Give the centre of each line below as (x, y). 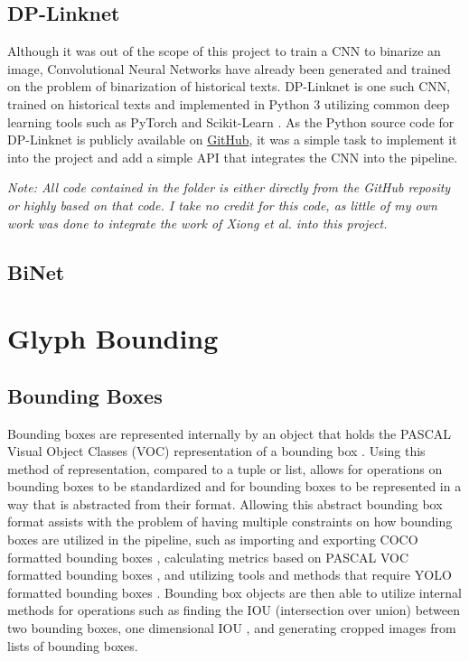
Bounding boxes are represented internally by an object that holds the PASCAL (230, 433)
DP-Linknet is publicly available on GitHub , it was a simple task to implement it (232, 140)
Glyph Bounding (113, 338)
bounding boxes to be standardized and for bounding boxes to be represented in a (234, 486)
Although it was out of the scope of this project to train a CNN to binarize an (224, 51)
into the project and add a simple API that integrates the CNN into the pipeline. (233, 157)
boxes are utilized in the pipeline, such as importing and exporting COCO (213, 540)
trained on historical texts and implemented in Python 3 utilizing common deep (229, 103)
